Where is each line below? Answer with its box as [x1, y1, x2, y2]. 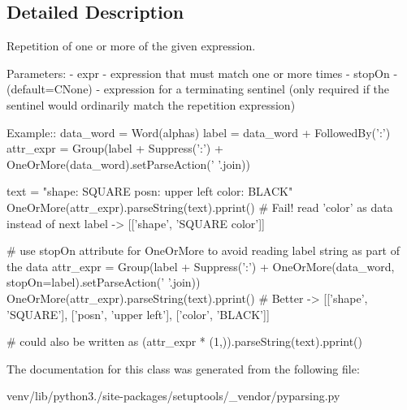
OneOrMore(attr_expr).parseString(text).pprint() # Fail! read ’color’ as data [6, 198, 393, 215]
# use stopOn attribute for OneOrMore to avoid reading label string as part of [6, 242, 401, 259]
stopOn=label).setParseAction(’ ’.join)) [6, 274, 201, 291]
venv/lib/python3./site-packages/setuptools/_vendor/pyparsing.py [6, 387, 340, 404]
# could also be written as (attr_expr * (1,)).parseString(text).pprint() [6, 333, 363, 350]
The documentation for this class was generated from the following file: [6, 360, 360, 377]
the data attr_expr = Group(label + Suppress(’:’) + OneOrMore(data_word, [6, 257, 395, 274]
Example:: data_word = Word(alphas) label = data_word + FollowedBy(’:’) [6, 123, 391, 140]
